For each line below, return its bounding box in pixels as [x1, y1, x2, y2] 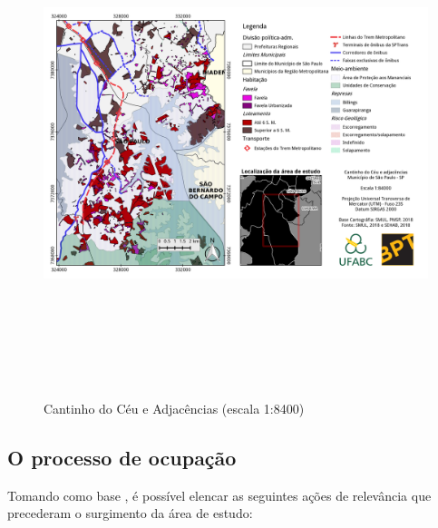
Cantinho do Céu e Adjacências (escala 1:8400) [44, 398, 305, 417]
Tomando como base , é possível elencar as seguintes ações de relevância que [7, 485, 432, 504]
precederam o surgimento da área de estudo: [7, 504, 253, 523]
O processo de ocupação [7, 443, 237, 471]
